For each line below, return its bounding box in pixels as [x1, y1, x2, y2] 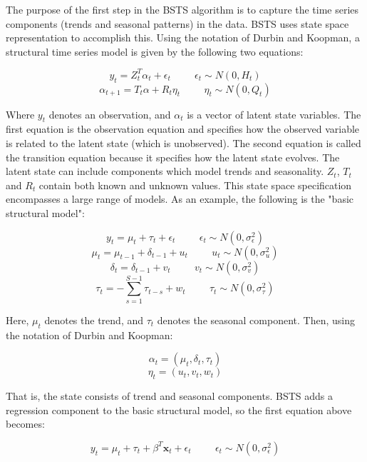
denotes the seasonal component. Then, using [157, 312, 355, 327]
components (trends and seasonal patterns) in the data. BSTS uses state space [6, 16, 349, 31]
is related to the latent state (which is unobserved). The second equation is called [6, 136, 361, 151]
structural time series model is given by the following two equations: [6, 44, 304, 59]
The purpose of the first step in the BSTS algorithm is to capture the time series [6, 2, 359, 16]
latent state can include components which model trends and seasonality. [6, 164, 324, 179]
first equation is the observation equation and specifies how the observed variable [6, 121, 360, 136]
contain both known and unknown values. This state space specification [38, 177, 352, 192]
